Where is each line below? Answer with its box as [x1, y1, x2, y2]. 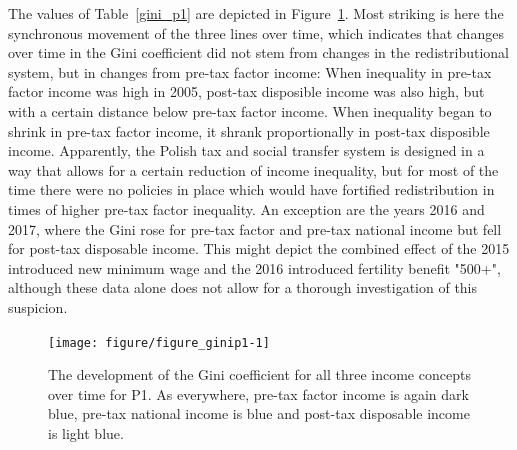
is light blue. [48, 422, 124, 443]
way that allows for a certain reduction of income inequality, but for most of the [8, 159, 499, 180]
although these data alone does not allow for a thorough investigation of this [8, 277, 478, 298]
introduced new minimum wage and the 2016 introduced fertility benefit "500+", [8, 257, 501, 278]
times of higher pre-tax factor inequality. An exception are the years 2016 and [8, 198, 485, 219]
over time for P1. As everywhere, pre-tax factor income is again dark [48, 383, 469, 404]
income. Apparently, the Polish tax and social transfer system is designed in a [8, 140, 485, 161]
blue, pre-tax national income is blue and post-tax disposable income [48, 403, 470, 424]
